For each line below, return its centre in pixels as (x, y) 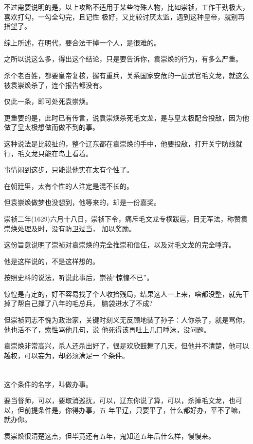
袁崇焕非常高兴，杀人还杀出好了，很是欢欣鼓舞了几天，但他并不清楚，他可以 (126, 346)
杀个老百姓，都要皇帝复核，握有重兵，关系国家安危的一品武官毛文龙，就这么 (126, 75)
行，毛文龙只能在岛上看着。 (48, 153)
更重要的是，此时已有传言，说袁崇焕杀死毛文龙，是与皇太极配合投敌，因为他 (126, 117)
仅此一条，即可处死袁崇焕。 (48, 101)
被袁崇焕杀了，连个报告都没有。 (55, 85)
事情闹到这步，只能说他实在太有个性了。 (69, 170)
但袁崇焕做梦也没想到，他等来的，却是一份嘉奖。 (82, 202)
